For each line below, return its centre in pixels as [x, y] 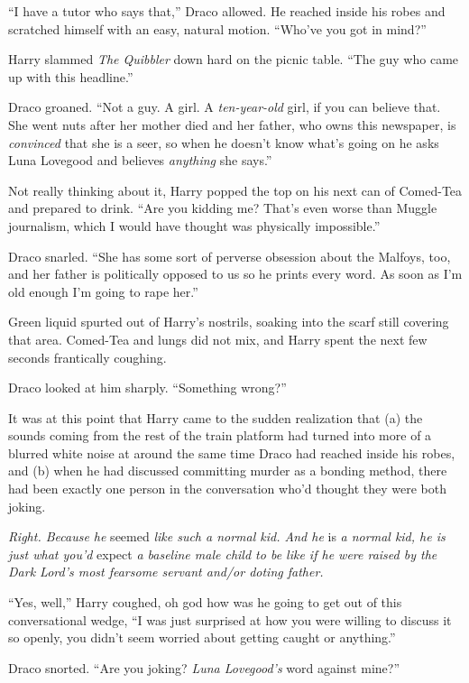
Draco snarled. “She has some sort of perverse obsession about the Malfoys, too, [230, 256]
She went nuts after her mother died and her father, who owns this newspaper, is [232, 124]
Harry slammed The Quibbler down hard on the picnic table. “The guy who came [234, 59]
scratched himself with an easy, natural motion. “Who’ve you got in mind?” [217, 28]
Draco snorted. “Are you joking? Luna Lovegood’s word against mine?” [204, 667]
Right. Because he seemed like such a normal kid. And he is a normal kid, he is [227, 536]
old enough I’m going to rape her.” [103, 291]
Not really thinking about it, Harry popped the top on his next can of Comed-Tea [235, 190]
